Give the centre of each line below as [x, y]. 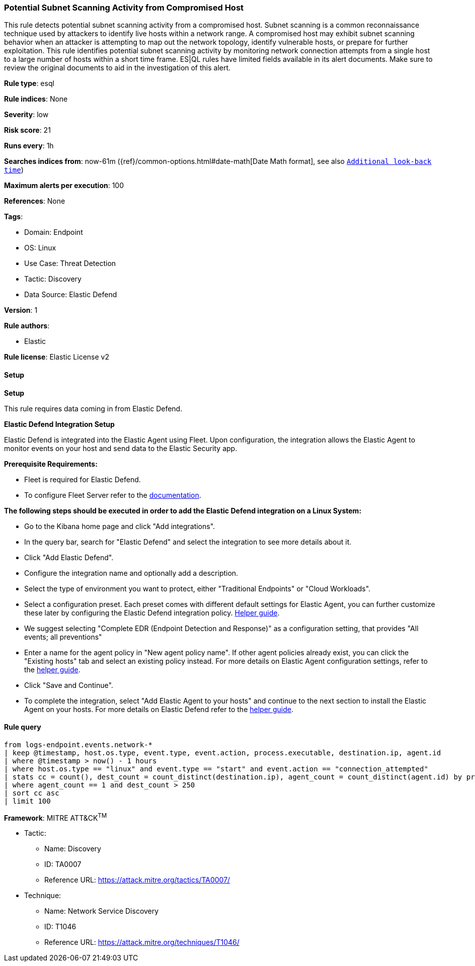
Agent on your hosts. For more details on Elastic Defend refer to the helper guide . [159, 709]
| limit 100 [27, 801]
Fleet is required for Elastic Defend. [83, 479]
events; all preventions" [63, 637]
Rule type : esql [29, 83]
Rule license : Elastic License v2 [57, 357]
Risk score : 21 [27, 130]
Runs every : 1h [29, 146]
